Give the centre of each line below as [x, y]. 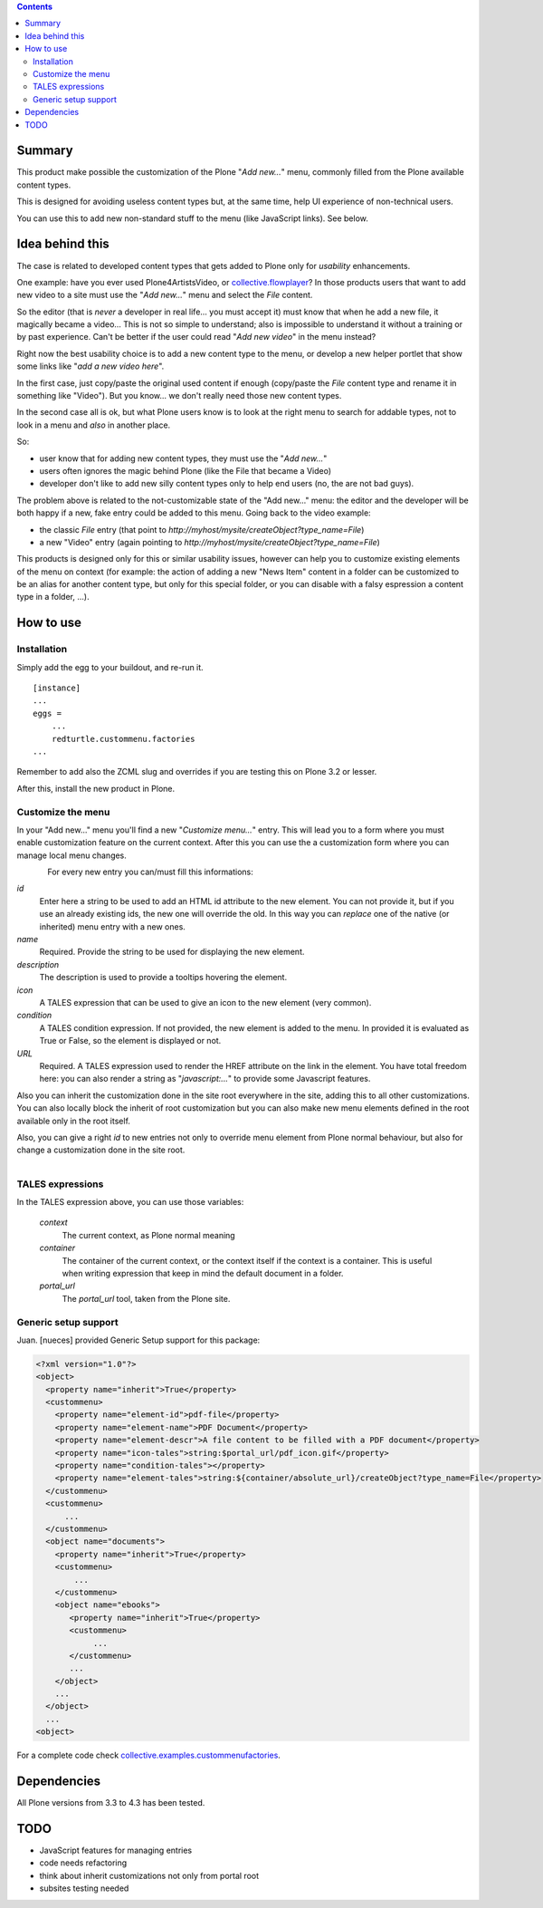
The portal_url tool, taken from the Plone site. [146, 1298]
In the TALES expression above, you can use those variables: [130, 1202]
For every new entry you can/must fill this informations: [150, 872]
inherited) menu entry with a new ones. [112, 926]
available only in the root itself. [74, 1121]
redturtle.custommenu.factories [123, 739]
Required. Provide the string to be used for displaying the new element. [172, 952]
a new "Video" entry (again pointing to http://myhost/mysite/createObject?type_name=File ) [210, 542]
